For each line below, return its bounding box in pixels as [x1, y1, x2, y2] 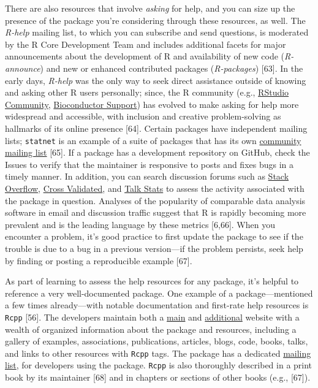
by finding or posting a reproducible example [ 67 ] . [5, 254, 192, 267]
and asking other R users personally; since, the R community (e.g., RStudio [5, 86, 289, 99]
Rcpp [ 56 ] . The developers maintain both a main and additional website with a [5, 310, 300, 323]
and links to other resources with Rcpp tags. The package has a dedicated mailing [5, 346, 311, 359]
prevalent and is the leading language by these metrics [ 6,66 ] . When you [5, 218, 275, 230]
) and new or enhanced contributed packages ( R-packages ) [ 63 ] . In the [40, 61, 303, 74]
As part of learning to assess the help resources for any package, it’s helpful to [5, 275, 299, 287]
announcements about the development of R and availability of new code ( [5, 50, 285, 63]
